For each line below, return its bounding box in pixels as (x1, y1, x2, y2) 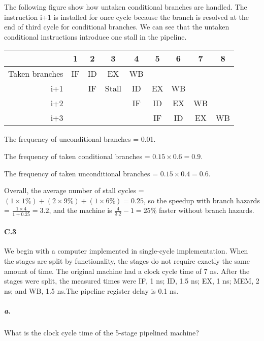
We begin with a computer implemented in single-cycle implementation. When (4, 245, 248, 256)
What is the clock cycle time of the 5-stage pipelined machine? (4, 327, 199, 337)
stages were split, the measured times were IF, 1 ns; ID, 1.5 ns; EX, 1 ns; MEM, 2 (4, 275, 259, 286)
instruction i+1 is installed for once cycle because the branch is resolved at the (4, 11, 249, 22)
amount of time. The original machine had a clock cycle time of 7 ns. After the (4, 265, 250, 276)
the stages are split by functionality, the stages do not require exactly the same (4, 256, 250, 266)
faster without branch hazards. (158, 205, 254, 215)
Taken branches (8, 68, 63, 80)
